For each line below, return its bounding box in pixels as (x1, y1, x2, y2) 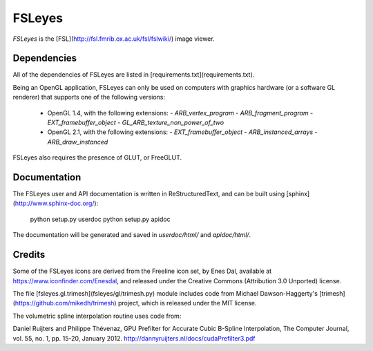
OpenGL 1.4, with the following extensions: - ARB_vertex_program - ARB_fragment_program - (47, 108, 314, 117)
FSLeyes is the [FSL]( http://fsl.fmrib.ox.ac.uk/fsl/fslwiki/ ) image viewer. (12, 35, 215, 43)
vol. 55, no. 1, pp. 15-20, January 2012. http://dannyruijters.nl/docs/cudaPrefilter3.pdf (12, 334, 256, 342)
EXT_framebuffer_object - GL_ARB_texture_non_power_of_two (47, 118, 224, 127)
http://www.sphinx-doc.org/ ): (15, 199, 99, 207)
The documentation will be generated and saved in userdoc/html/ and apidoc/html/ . (12, 231, 251, 239)
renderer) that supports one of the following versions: (12, 93, 166, 102)
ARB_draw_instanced (47, 137, 108, 146)
